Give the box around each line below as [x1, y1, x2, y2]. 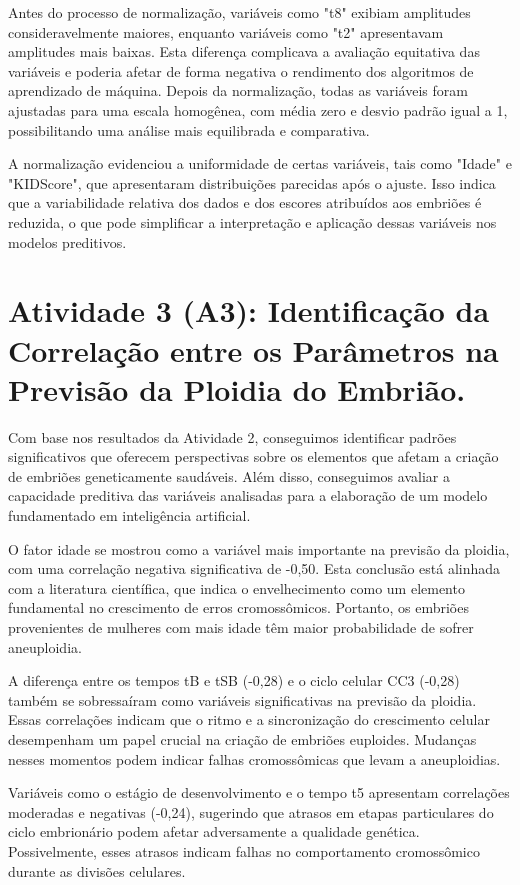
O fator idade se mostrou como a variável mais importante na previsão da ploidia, [8, 538, 510, 559]
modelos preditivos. [8, 231, 127, 252]
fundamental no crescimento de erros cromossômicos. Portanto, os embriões [8, 597, 469, 618]
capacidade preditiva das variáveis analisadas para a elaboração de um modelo [8, 485, 488, 506]
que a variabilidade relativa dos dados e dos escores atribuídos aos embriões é [8, 192, 482, 213]
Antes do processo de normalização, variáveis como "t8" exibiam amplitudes [8, 2, 471, 22]
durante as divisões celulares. [8, 860, 186, 881]
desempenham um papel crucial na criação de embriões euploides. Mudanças [8, 728, 477, 749]
